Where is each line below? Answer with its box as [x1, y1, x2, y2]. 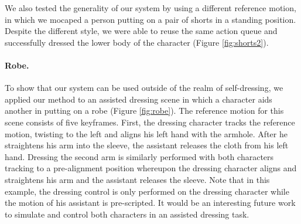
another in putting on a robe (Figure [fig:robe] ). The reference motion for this [5, 104, 284, 117]
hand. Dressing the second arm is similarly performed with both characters [5, 150, 274, 162]
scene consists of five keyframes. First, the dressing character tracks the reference [5, 116, 295, 128]
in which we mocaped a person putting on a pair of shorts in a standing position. [5, 13, 296, 25]
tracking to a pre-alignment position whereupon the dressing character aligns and [5, 162, 297, 174]
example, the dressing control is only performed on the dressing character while [5, 185, 289, 197]
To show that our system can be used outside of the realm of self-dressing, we [5, 82, 283, 94]
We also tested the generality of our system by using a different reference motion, [5, 2, 296, 13]
